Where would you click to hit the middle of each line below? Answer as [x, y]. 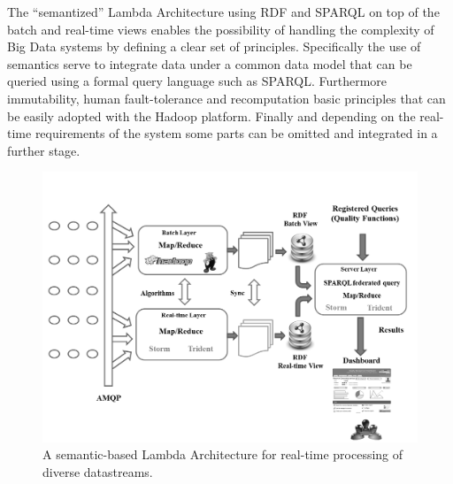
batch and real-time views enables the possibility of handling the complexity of [221, 29]
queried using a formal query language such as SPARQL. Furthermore [197, 81]
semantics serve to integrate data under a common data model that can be [210, 63]
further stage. [44, 150]
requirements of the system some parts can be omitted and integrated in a [236, 133]
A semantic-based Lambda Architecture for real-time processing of [223, 454]
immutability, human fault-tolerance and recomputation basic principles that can [226, 98]
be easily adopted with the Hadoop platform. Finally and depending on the [211, 115]
